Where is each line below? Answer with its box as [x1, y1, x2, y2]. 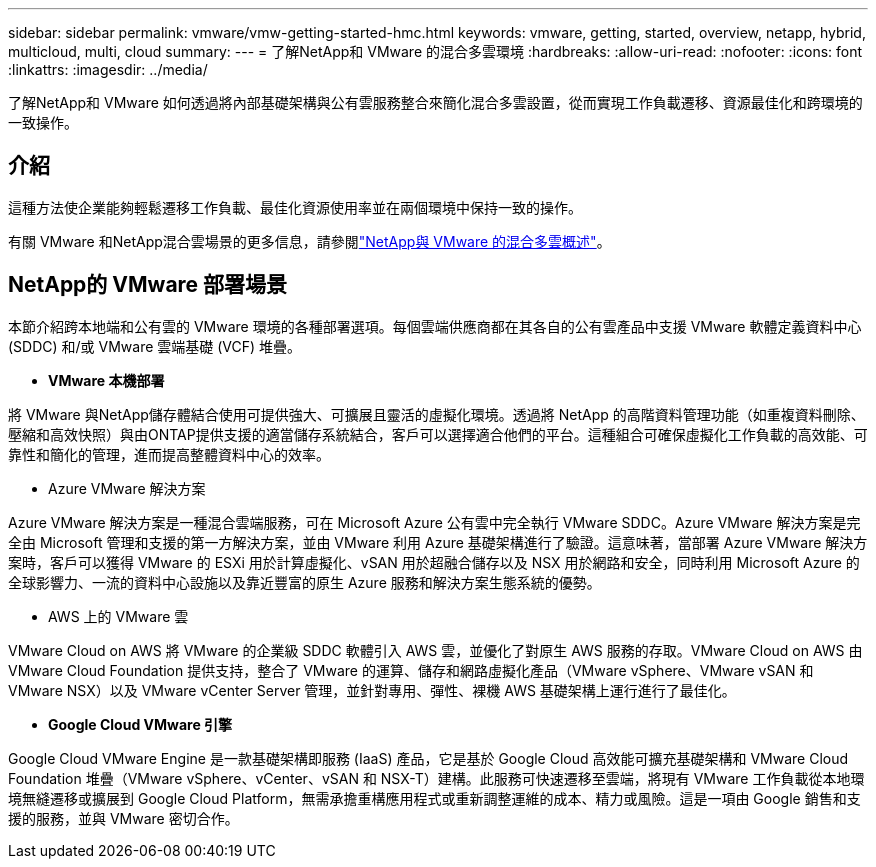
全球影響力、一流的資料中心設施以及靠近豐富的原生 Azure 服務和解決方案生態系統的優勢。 [8, 573, 601, 591]
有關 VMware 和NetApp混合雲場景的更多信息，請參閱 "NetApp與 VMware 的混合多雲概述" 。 [8, 232, 611, 250]
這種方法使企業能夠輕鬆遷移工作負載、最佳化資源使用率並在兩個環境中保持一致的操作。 [8, 198, 582, 216]
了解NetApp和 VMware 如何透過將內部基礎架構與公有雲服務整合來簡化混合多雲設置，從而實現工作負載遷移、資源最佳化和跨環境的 [8, 94, 863, 111]
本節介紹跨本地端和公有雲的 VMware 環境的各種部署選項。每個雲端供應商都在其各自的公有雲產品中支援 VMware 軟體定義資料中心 [8, 317, 862, 335]
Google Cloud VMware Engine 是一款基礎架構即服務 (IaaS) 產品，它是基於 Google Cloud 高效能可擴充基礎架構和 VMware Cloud [8, 749, 849, 767]
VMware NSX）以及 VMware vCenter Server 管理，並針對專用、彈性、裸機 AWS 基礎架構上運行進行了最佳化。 [8, 681, 736, 699]
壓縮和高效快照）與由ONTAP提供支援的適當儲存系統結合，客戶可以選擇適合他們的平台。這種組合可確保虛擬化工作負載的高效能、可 [8, 425, 868, 443]
